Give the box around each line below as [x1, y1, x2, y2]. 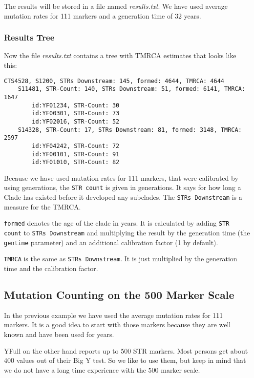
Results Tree [4, 31, 55, 43]
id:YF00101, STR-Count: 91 [32, 150, 120, 158]
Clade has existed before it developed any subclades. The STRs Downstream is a [4, 192, 242, 202]
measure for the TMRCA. [4, 201, 81, 211]
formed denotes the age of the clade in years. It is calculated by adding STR [4, 218, 230, 228]
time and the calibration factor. [4, 263, 98, 273]
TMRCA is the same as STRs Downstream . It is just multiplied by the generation [4, 253, 237, 264]
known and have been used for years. [4, 329, 114, 339]
